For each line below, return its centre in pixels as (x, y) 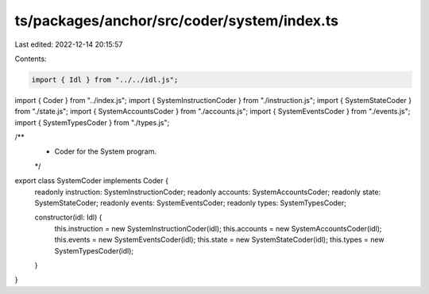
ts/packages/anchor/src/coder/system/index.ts (177, 21)
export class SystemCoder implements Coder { (91, 181)
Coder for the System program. (105, 151)
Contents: (31, 59)
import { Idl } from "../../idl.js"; (105, 80)
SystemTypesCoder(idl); (94, 250)
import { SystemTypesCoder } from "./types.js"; (92, 122)
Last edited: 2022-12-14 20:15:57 (69, 44)
